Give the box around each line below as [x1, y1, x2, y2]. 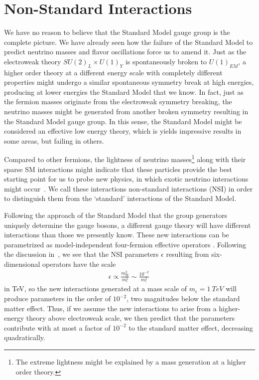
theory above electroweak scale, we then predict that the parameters [26, 313, 235, 323]
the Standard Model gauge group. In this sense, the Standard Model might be [4, 116, 242, 126]
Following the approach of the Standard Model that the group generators [4, 210, 228, 220]
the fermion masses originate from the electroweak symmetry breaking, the [4, 96, 232, 107]
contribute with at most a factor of [4, 322, 111, 333]
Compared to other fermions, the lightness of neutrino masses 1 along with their [4, 153, 246, 165]
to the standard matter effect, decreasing [129, 322, 253, 333]
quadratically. [4, 332, 45, 343]
